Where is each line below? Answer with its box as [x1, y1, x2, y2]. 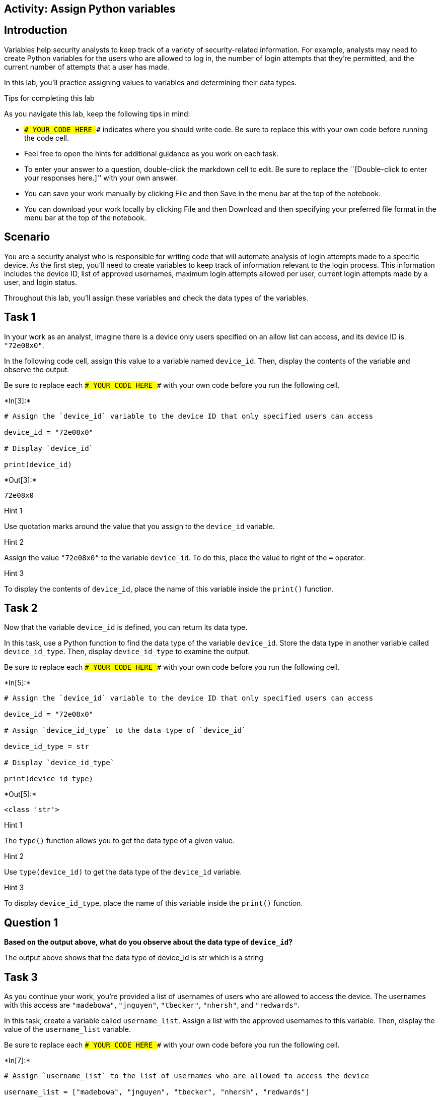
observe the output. [4, 365, 69, 374]
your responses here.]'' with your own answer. [24, 173, 178, 182]
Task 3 [4, 970, 38, 983]
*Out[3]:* [4, 475, 37, 484]
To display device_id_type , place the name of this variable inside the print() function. [4, 899, 303, 908]
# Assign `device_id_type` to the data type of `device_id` [4, 726, 246, 735]
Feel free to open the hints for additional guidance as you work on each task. [24, 149, 278, 158]
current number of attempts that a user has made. [4, 62, 170, 71]
